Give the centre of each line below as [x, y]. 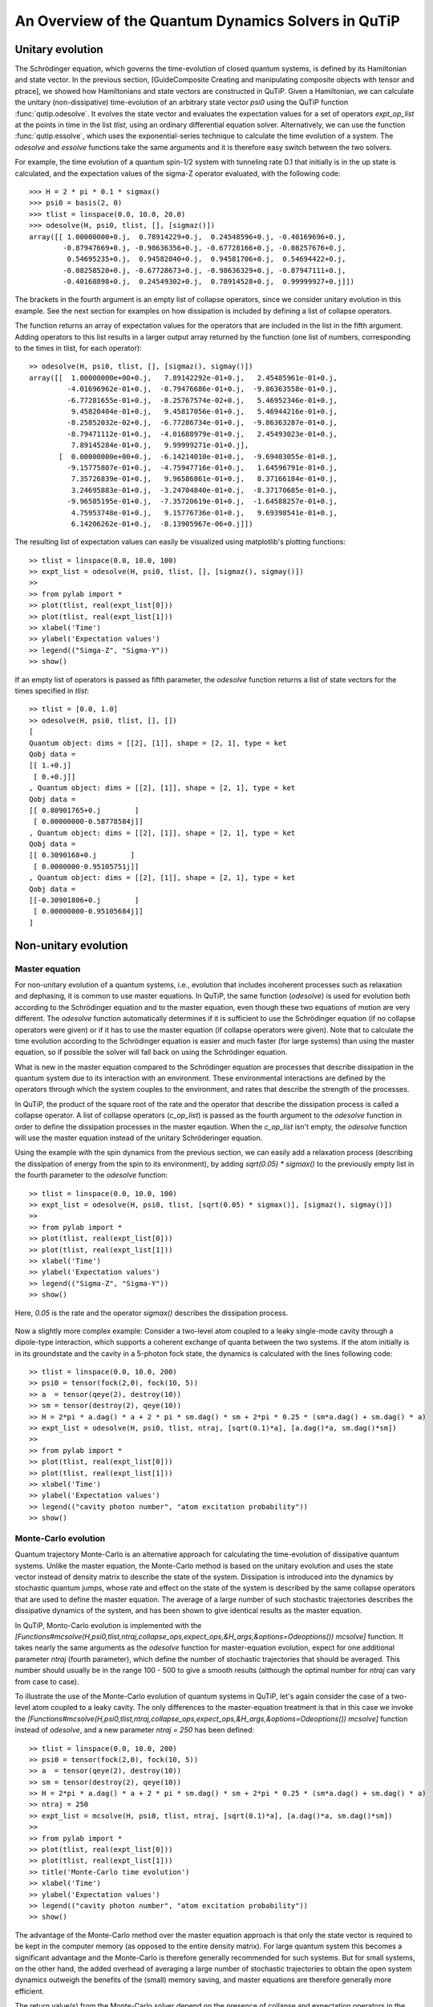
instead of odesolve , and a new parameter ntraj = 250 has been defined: [135, 1730]
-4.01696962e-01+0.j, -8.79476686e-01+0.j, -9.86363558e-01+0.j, [202, 389]
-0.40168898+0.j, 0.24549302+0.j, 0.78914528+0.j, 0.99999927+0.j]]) [209, 282]
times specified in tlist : [52, 690]
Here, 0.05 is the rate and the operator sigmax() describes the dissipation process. [152, 1313]
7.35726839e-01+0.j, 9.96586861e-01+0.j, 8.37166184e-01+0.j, [204, 479]
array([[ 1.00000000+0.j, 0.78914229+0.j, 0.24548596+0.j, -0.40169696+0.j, [188, 236]
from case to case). [47, 1681]
